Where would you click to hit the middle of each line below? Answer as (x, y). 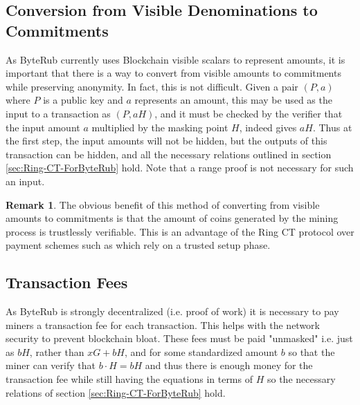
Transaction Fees (67, 282)
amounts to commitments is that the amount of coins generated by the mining (172, 218)
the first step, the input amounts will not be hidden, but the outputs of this (166, 141)
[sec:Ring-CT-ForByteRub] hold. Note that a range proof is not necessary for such (180, 168)
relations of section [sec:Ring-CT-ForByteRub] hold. (116, 392)
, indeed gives (268, 127)
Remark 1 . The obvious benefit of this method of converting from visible (163, 204)
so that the (312, 351)
